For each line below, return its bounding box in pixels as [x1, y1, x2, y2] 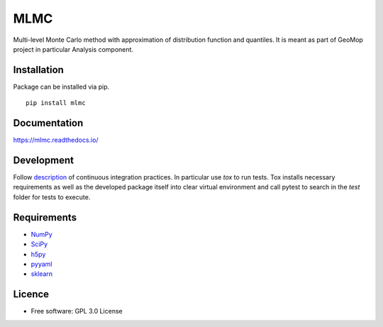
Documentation [13, 117, 84, 129]
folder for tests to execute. [13, 192, 91, 201]
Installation [13, 64, 64, 76]
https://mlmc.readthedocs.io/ [13, 135, 99, 145]
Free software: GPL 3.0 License [30, 307, 123, 316]
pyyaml [30, 260, 52, 268]
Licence [13, 288, 50, 301]
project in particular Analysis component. [13, 45, 134, 53]
